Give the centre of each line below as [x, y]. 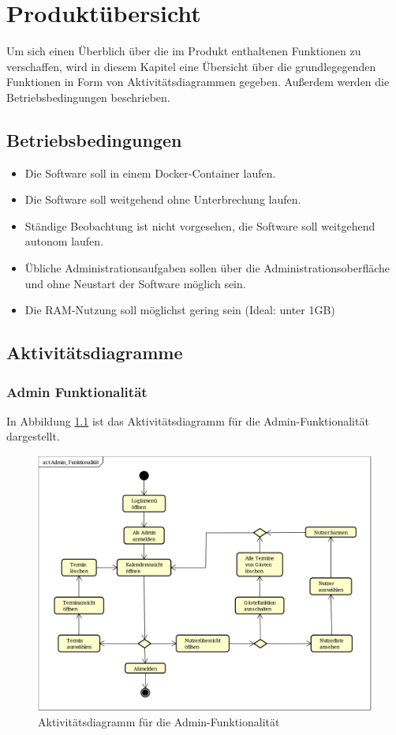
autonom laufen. [64, 241]
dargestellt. [33, 436]
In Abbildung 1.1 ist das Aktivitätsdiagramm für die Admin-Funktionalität [188, 420]
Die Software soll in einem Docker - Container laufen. [150, 172]
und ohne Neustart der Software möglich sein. [135, 283]
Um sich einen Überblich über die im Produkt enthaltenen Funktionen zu [184, 51]
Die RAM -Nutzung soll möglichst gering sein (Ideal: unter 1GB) [180, 310]
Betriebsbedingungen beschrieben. [88, 97]
